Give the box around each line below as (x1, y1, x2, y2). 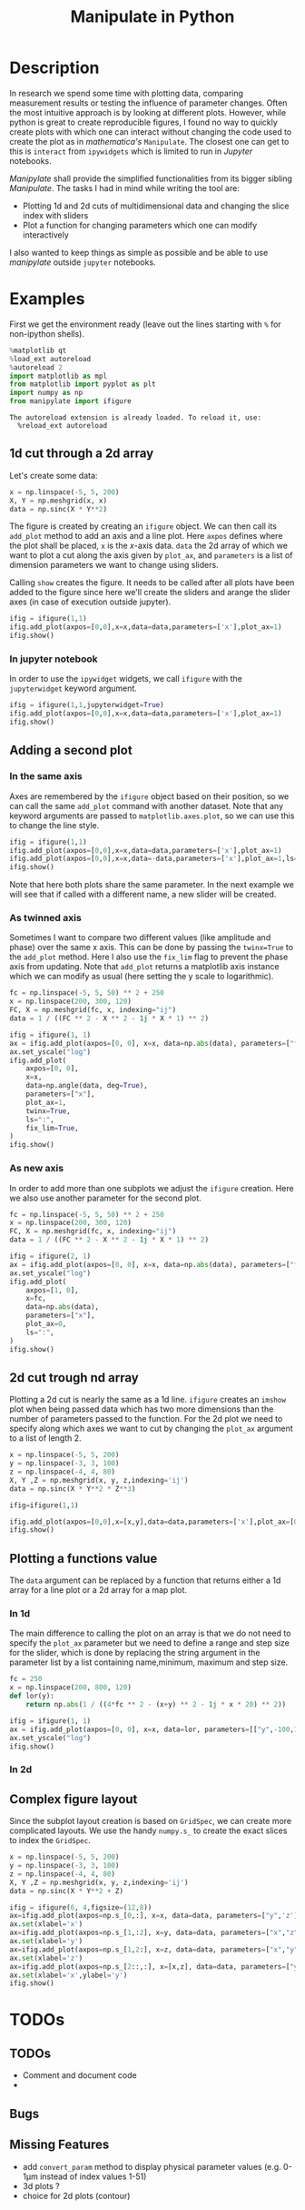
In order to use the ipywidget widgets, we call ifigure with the (9, 674, 242, 684)
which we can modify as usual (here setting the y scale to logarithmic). (9, 971, 274, 982)
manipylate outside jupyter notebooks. (9, 257, 156, 268)
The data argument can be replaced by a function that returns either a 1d (9, 1575, 281, 1586)
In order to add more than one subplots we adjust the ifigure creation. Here (9, 1182, 294, 1193)
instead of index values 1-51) (39, 2171, 147, 2182)
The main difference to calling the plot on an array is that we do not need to (9, 1627, 291, 1639)
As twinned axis (9, 912, 82, 925)
